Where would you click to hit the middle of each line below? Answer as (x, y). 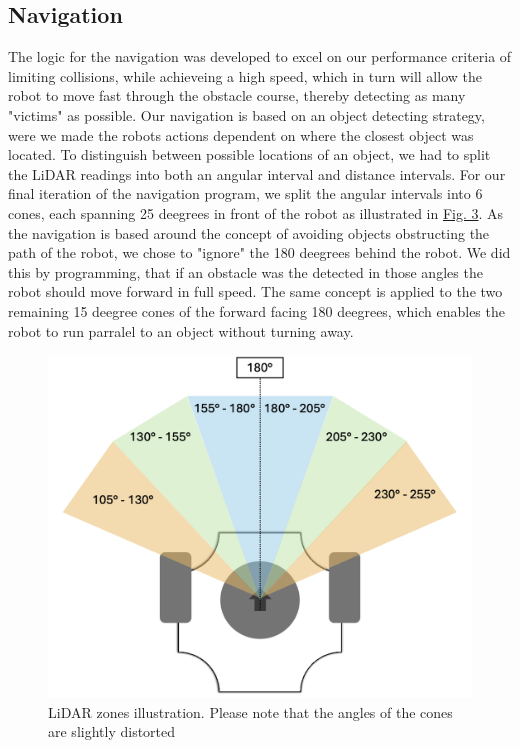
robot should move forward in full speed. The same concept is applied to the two (255, 291)
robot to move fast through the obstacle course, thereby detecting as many (237, 95)
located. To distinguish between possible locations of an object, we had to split (249, 154)
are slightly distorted (112, 731)
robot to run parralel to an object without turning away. (181, 330)
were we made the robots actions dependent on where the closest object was (241, 134)
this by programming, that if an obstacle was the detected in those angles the (245, 271)
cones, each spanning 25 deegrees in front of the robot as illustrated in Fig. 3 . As (256, 212)
